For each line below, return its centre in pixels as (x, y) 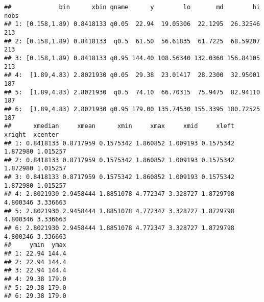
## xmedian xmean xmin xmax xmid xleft (119, 126)
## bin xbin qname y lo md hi (132, 7)
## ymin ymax (35, 245)
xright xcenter (32, 134)
